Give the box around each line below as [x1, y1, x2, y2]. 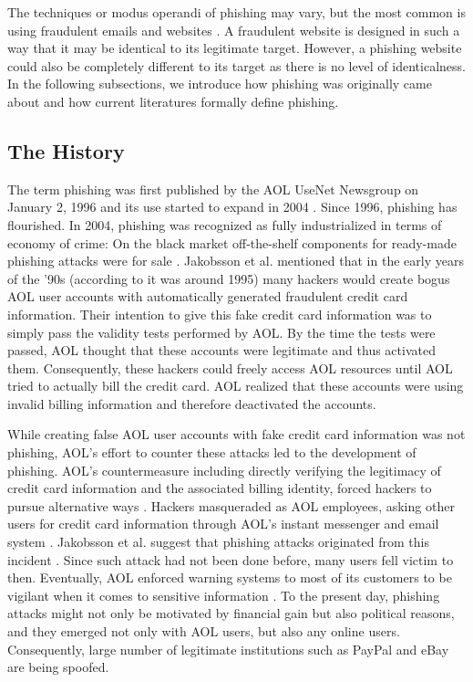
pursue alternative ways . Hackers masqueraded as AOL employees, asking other [7, 496, 455, 515]
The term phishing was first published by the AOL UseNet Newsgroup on [7, 179, 419, 198]
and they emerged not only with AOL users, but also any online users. [7, 622, 400, 641]
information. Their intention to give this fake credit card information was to [7, 304, 432, 323]
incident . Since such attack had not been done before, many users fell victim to [7, 550, 454, 569]
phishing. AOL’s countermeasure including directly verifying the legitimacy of [7, 460, 441, 479]
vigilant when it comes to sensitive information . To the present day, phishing [7, 585, 440, 604]
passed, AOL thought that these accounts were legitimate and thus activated [7, 341, 436, 360]
